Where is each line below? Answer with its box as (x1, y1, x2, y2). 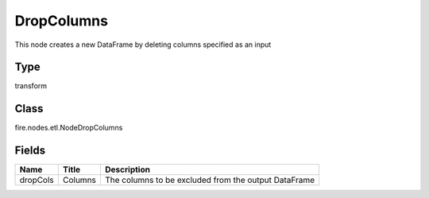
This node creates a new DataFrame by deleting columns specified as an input (14, 40, 272, 49)
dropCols (19, 175, 55, 186)
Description (104, 164, 151, 175)
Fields (14, 144, 46, 157)
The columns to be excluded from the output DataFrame (104, 175, 315, 186)
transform (14, 81, 48, 91)
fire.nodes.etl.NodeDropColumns (14, 123, 123, 133)
